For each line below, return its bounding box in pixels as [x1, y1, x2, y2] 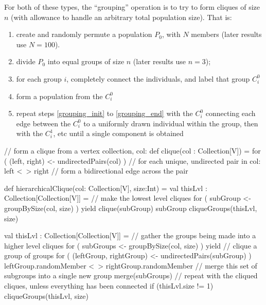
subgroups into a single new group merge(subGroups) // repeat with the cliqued [4, 270, 258, 281]
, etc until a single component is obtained [53, 128, 184, 139]
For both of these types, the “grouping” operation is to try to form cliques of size [4, 2, 260, 12]
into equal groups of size [47, 56, 125, 67]
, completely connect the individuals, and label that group [66, 73, 250, 84]
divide [16, 56, 36, 67]
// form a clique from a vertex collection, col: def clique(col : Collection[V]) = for [4, 145, 261, 156]
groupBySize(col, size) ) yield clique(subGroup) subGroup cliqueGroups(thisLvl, [4, 202, 257, 213]
